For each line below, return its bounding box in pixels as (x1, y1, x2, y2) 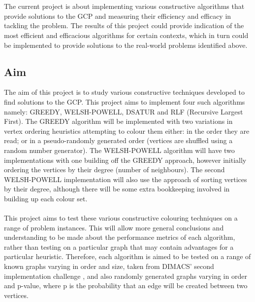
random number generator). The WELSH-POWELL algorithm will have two (4, 145, 235, 155)
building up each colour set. (4, 193, 88, 203)
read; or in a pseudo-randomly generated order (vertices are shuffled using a (4, 135, 233, 146)
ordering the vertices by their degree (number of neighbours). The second (4, 164, 225, 175)
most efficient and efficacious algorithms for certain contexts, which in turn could (4, 30, 249, 40)
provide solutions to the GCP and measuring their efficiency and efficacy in (4, 10, 231, 21)
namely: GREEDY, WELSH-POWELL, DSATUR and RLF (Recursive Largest (4, 106, 243, 116)
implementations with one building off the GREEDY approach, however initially (4, 154, 247, 165)
